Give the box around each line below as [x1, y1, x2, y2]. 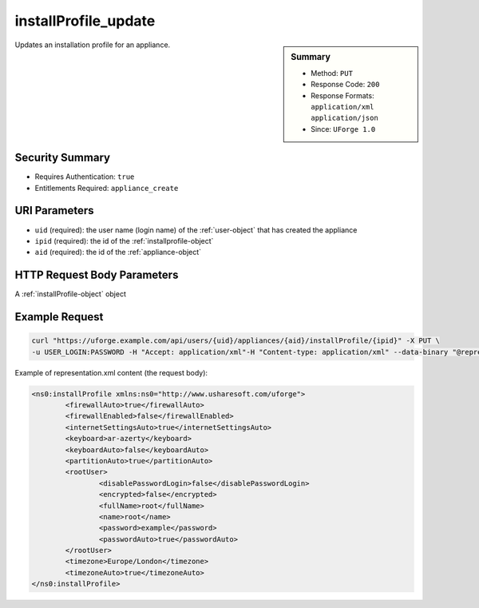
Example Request [14, 310, 104, 324]
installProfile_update [14, 12, 156, 30]
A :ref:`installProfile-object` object [14, 289, 127, 299]
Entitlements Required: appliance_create [34, 183, 179, 193]
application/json [311, 113, 378, 123]
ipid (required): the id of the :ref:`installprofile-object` [34, 236, 214, 245]
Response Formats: [311, 90, 374, 100]
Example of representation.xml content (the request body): [14, 368, 208, 377]
